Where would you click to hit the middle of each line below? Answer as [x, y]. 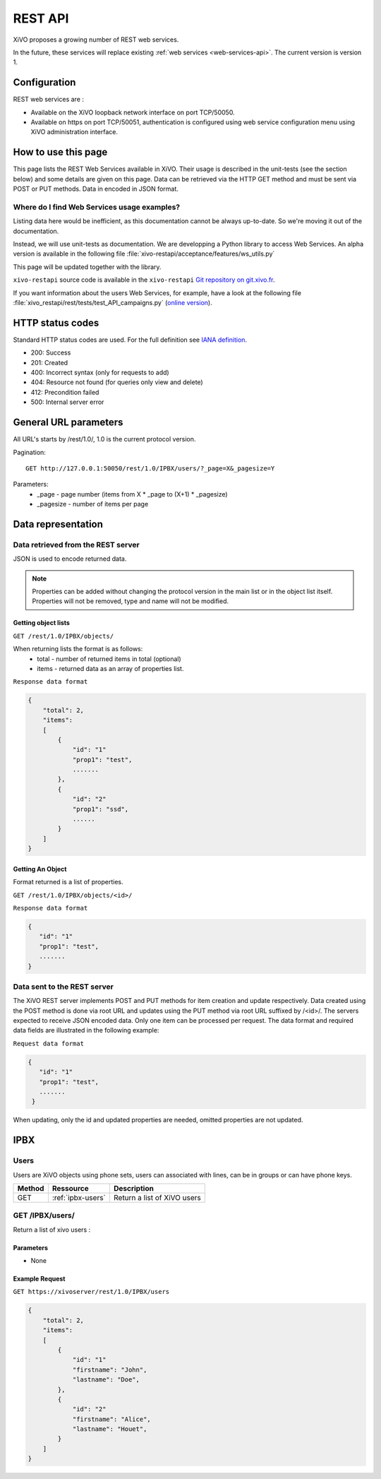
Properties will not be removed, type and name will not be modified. [131, 601]
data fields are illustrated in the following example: [86, 1030]
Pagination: [29, 452]
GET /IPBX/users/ [44, 1216]
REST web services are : [49, 100]
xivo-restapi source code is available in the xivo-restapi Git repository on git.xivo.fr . [144, 280]
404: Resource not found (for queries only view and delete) [117, 382]
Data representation [58, 524]
